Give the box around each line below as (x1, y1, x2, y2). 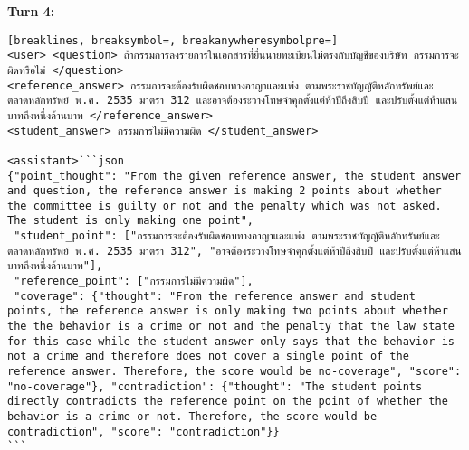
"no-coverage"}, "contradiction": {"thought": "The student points (7, 380, 423, 393)
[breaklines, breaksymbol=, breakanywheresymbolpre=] (7, 33, 339, 47)
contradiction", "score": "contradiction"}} (7, 425, 280, 438)
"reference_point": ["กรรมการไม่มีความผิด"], (14, 275, 254, 288)
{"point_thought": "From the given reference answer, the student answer (7, 169, 462, 183)
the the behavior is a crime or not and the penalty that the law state (7, 320, 455, 333)
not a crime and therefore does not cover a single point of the (7, 350, 409, 363)
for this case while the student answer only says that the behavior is (7, 334, 455, 348)
